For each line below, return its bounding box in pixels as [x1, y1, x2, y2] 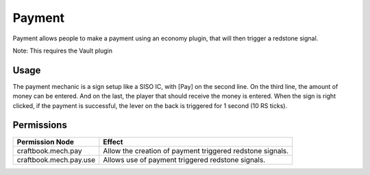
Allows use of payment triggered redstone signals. [103, 154, 266, 164]
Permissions [12, 120, 68, 131]
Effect [103, 137, 123, 146]
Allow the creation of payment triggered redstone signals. [103, 146, 289, 155]
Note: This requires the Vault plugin [12, 46, 113, 55]
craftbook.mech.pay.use [16, 154, 96, 164]
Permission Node [16, 137, 75, 146]
